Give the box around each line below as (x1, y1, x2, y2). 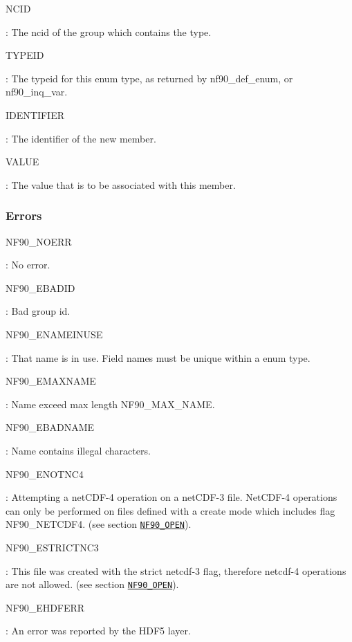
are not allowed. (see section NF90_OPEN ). (6, 577, 179, 591)
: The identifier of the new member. (6, 131, 156, 145)
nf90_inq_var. (6, 84, 68, 99)
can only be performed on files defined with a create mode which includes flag (6, 503, 335, 517)
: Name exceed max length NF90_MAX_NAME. (6, 396, 215, 411)
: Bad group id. (6, 304, 71, 318)
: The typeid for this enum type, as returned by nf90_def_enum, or (6, 71, 293, 85)
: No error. (6, 257, 50, 272)
